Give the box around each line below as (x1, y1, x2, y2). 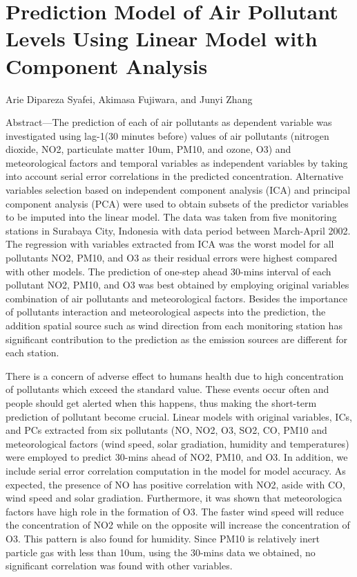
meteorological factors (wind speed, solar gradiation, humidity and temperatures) (6, 436, 349, 450)
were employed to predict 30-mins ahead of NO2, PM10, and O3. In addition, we (6, 450, 348, 464)
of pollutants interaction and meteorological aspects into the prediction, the (6, 304, 326, 319)
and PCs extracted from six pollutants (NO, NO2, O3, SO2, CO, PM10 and (6, 423, 327, 437)
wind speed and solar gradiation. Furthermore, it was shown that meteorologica (6, 491, 342, 505)
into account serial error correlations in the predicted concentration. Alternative (6, 169, 343, 183)
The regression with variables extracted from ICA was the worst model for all (6, 237, 334, 251)
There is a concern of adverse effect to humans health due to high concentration (6, 368, 344, 383)
